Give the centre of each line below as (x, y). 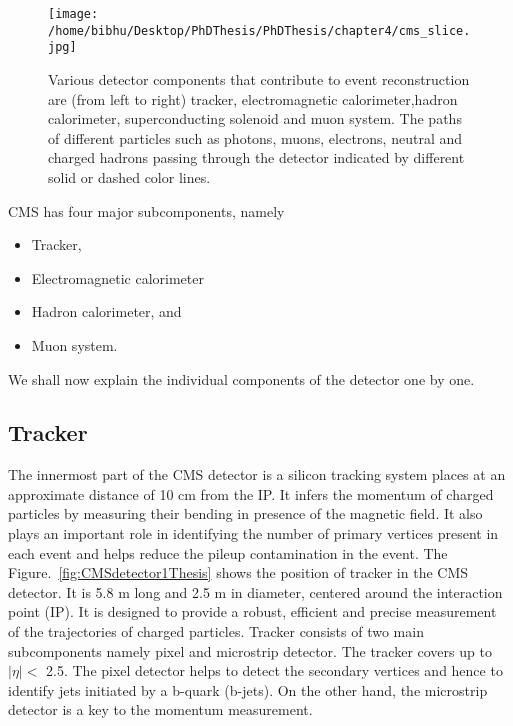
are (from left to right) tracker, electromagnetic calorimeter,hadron (253, 98)
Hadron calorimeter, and (106, 311)
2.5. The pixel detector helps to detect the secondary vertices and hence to (274, 670)
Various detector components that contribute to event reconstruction (259, 78)
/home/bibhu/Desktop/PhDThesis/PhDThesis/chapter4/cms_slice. (259, 30)
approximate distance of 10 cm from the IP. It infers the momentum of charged (251, 493)
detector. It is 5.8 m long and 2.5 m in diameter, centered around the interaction (255, 591)
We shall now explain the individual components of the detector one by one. (241, 378)
